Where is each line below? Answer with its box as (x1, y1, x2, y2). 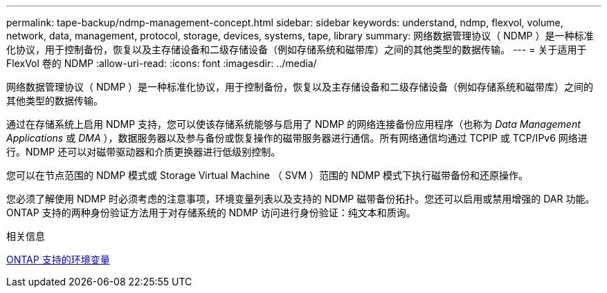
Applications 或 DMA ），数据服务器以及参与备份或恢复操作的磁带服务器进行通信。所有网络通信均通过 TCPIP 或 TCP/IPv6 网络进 (6, 132, 588, 144)
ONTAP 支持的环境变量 (6, 254, 110, 265)
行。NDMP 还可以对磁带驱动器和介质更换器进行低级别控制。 (6, 146, 281, 158)
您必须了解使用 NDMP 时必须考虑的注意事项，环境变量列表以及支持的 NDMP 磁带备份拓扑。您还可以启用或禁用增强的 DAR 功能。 (6, 193, 595, 205)
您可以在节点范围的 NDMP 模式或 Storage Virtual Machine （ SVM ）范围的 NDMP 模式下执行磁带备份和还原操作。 (6, 169, 529, 181)
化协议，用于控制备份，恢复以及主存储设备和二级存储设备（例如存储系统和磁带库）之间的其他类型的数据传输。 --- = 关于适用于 (6, 44, 587, 55)
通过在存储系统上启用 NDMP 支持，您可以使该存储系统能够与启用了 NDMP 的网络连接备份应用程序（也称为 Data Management (6, 118, 581, 130)
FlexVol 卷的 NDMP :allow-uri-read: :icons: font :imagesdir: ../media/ (6, 57, 317, 69)
